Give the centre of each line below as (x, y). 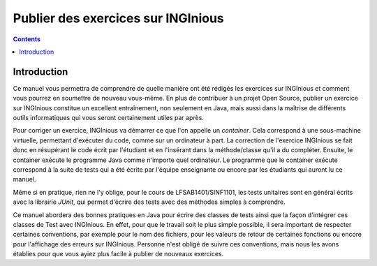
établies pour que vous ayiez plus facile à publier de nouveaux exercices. (118, 254)
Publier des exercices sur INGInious (119, 18)
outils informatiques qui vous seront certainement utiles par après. (108, 118)
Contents (27, 39)
